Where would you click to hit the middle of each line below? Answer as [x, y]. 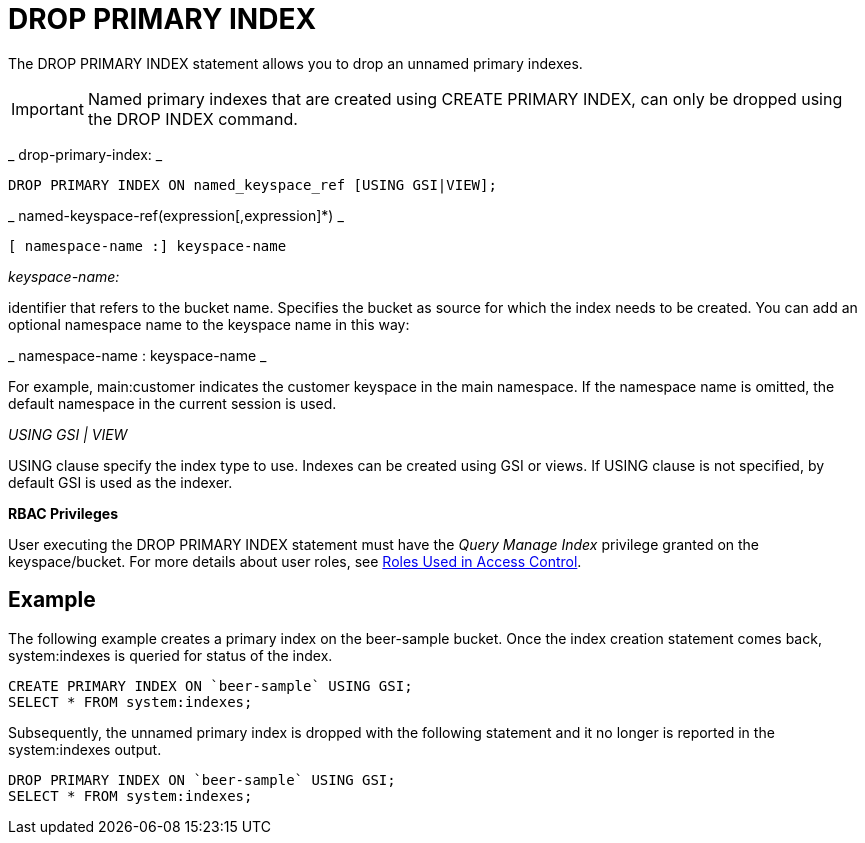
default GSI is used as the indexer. [120, 482]
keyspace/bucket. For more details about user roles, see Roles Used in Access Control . [295, 561]
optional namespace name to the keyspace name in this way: [209, 324]
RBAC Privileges [63, 513]
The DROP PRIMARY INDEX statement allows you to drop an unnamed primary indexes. [295, 63]
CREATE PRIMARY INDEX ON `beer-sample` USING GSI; [210, 685]
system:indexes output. [85, 749]
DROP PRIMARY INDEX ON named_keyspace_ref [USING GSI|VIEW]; [252, 184]
